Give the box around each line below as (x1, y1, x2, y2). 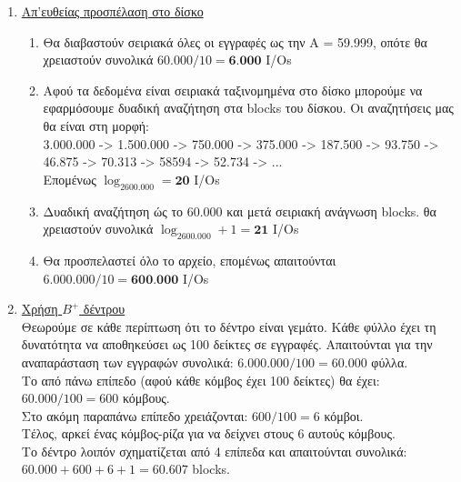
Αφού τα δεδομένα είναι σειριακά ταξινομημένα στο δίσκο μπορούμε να (43, 80, 423, 99)
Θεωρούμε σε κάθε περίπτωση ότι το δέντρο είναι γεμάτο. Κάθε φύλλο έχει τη (21, 316, 436, 336)
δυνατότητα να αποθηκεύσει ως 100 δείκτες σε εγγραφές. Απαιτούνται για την (21, 335, 433, 354)
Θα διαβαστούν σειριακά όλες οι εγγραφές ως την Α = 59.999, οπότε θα (43, 32, 427, 51)
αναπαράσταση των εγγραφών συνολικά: (21, 352, 234, 371)
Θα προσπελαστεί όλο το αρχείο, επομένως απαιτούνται (43, 250, 336, 269)
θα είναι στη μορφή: (43, 115, 149, 135)
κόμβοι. (324, 406, 364, 425)
